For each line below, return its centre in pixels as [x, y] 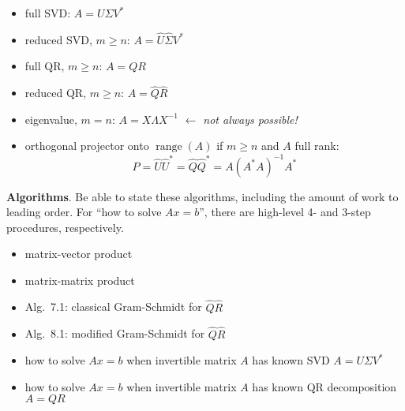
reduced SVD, [58, 39]
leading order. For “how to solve [84, 212]
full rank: [317, 146]
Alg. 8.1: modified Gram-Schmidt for [115, 333]
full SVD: [48, 13]
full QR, [45, 66]
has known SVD [291, 360]
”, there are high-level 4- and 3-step [285, 212]
